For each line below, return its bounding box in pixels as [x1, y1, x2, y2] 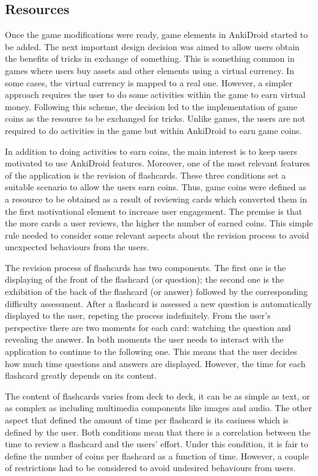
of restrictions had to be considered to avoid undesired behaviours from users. [5, 461, 296, 474]
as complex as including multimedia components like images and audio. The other [5, 401, 312, 414]
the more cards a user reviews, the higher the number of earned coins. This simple [5, 217, 313, 229]
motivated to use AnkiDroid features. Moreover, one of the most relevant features [5, 157, 310, 169]
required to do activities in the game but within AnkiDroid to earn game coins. [5, 124, 302, 136]
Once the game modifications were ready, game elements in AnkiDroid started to [5, 28, 308, 41]
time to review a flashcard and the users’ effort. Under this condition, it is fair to [5, 437, 309, 450]
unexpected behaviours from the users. [5, 240, 150, 253]
